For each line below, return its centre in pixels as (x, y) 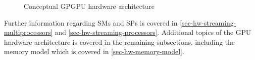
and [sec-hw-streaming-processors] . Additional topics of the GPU (153, 32)
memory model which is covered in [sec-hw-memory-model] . (94, 51)
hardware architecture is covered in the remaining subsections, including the (120, 42)
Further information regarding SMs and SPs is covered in (91, 22)
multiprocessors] (28, 32)
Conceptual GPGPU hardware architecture (89, 6)
